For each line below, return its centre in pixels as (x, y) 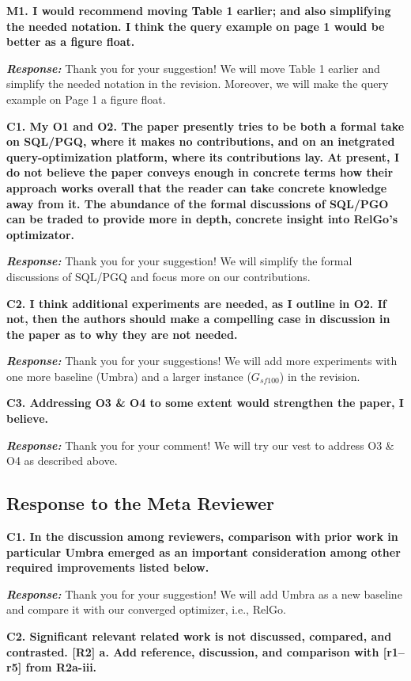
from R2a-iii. (61, 667)
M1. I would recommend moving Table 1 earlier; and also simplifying (199, 10)
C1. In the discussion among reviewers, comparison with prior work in (202, 536)
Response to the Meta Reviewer (141, 503)
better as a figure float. (71, 42)
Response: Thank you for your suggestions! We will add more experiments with (202, 361)
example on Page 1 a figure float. (86, 99)
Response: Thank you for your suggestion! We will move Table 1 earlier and (193, 68)
